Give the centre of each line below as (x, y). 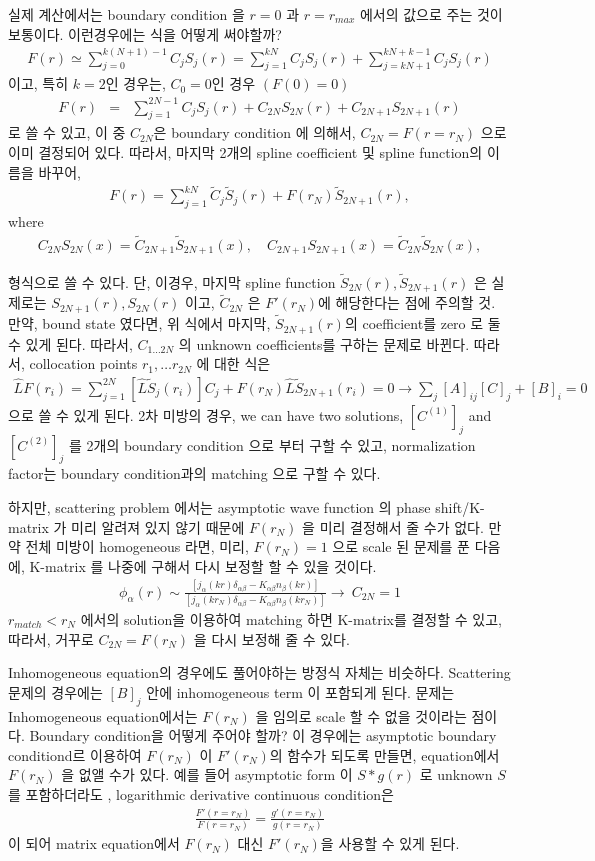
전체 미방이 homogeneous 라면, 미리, (137, 546)
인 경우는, (135, 83)
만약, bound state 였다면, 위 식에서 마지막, (139, 323)
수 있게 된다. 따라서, (70, 343)
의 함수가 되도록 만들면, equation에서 (384, 754)
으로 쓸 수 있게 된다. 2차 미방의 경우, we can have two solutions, (206, 414)
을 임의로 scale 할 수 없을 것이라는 (361, 715)
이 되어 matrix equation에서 (94, 843)
